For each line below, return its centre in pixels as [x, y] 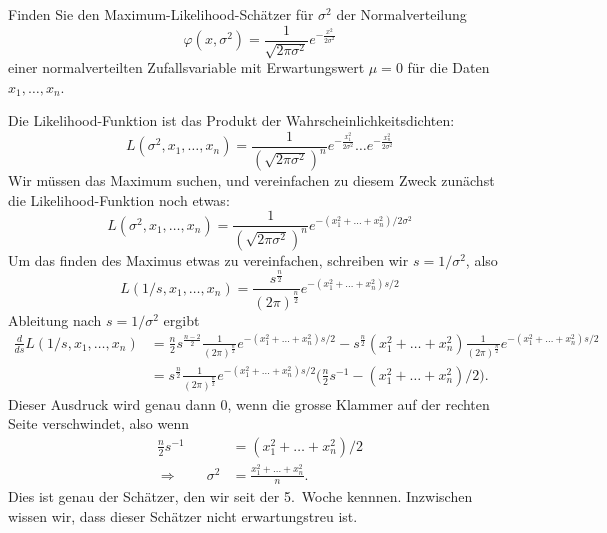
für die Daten [448, 67]
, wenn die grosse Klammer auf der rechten [358, 403]
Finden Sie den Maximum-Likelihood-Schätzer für [161, 14]
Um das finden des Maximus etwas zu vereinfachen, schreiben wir [208, 259]
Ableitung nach [55, 319]
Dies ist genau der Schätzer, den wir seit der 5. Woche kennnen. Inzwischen [240, 496]
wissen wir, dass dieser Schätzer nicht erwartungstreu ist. [183, 516]
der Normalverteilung [401, 14]
